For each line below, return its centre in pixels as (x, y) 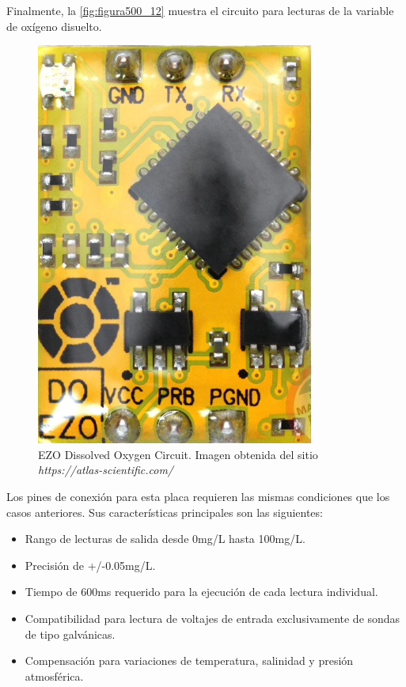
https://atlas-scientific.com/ (106, 470)
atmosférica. (54, 676)
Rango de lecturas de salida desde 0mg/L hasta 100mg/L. (165, 539)
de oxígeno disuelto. (54, 26)
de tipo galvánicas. (70, 634)
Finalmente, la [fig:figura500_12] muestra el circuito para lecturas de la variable (200, 10)
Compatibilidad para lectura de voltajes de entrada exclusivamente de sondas (212, 618)
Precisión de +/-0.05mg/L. (90, 565)
